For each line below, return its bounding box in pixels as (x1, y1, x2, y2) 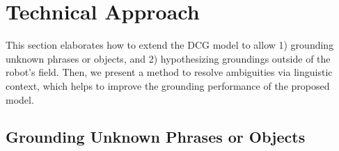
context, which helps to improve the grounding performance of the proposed (6, 78, 330, 93)
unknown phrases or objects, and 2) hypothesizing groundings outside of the (6, 51, 331, 65)
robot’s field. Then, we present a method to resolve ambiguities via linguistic (6, 65, 333, 79)
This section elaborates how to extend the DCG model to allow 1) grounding (6, 38, 334, 52)
